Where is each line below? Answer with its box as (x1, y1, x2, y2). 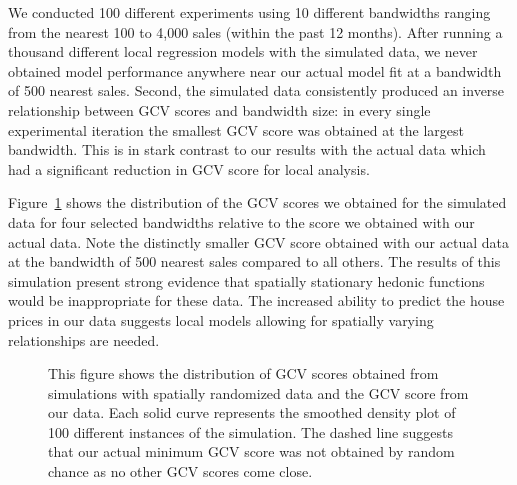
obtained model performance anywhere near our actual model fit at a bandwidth (8, 60, 502, 81)
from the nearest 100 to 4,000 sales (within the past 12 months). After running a (8, 21, 503, 42)
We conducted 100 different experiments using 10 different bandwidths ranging (8, 2, 491, 22)
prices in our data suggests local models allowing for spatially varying (8, 309, 434, 330)
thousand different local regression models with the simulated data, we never (8, 41, 478, 62)
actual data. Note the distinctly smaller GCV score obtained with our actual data (8, 231, 509, 252)
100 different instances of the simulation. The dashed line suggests (48, 421, 453, 442)
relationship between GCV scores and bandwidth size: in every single (8, 99, 431, 120)
